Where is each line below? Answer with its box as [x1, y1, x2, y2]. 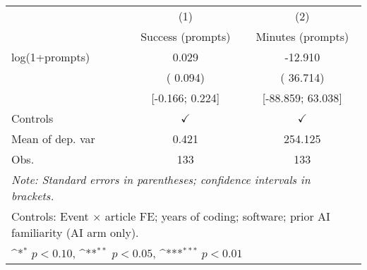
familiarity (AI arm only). [11, 224, 139, 240]
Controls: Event [11, 208, 89, 224]
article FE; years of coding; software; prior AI [104, 208, 330, 224]
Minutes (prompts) [255, 28, 349, 44]
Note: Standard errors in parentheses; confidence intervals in [11, 171, 311, 188]
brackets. [11, 188, 54, 204]
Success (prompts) [140, 28, 231, 44]
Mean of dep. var [11, 130, 95, 147]
